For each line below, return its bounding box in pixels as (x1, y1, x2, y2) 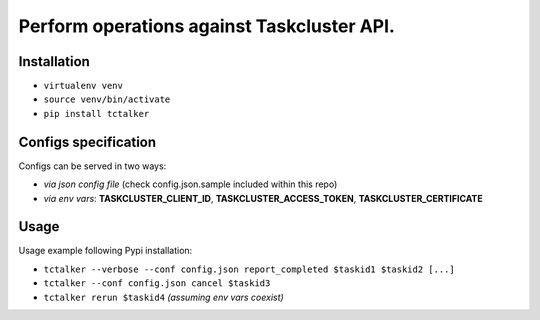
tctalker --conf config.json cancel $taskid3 (43, 278, 271, 289)
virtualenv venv (43, 80, 124, 92)
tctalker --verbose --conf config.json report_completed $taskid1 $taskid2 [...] (43, 263, 455, 275)
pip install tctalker (43, 108, 150, 119)
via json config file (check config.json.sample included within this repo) (43, 178, 338, 190)
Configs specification (18, 133, 157, 150)
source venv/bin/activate (43, 94, 171, 105)
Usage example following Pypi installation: (18, 245, 193, 257)
